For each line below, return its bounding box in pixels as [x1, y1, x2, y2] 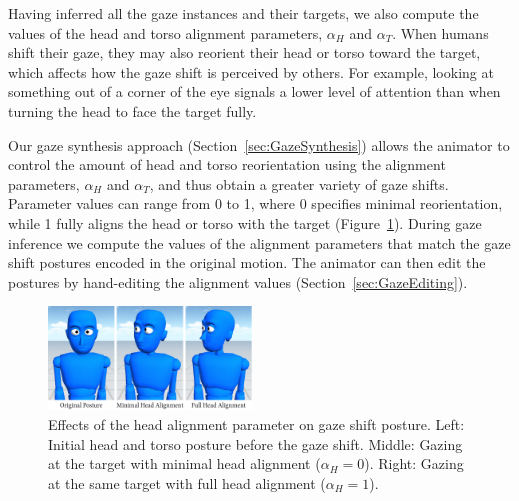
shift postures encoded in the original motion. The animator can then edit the [8, 252, 486, 273]
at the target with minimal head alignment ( [48, 453, 321, 474]
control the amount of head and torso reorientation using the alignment [8, 154, 446, 175]
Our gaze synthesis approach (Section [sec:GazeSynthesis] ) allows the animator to [8, 134, 510, 155]
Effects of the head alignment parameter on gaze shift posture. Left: [48, 414, 465, 435]
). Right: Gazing [364, 453, 464, 474]
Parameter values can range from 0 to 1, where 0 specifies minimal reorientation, [8, 193, 503, 214]
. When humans [392, 22, 489, 43]
